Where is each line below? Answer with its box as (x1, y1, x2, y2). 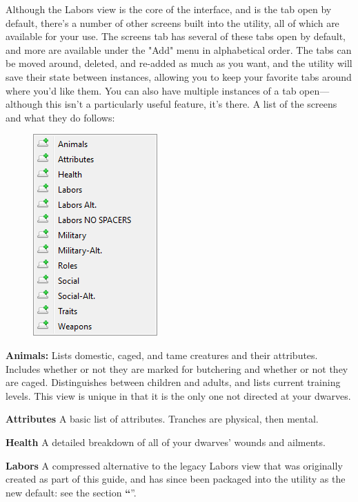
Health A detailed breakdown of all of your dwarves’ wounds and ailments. (6, 434, 326, 449)
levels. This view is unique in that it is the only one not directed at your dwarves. (6, 388, 351, 403)
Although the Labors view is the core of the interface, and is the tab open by (6, 2, 332, 16)
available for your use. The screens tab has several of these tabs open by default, (6, 29, 346, 44)
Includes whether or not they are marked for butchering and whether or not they (6, 361, 348, 376)
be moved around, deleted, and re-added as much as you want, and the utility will (6, 56, 352, 70)
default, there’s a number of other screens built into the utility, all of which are (6, 15, 339, 30)
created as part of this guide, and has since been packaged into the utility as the (6, 472, 346, 486)
